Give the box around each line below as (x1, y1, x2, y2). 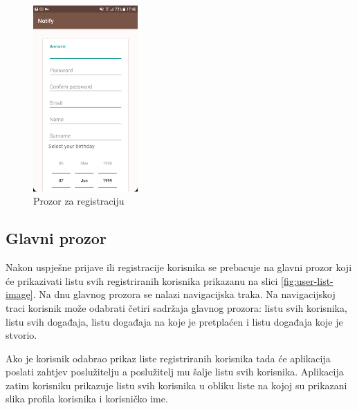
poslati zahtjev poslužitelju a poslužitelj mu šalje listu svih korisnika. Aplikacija (6, 364, 344, 379)
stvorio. (6, 328, 37, 342)
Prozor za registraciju (33, 194, 125, 208)
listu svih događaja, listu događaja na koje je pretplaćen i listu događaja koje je (6, 314, 343, 328)
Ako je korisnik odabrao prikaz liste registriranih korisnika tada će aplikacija (6, 351, 331, 365)
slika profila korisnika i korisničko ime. (6, 391, 168, 406)
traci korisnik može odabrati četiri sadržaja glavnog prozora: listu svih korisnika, (6, 300, 347, 315)
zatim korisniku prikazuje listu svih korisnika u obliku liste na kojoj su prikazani (6, 378, 347, 392)
